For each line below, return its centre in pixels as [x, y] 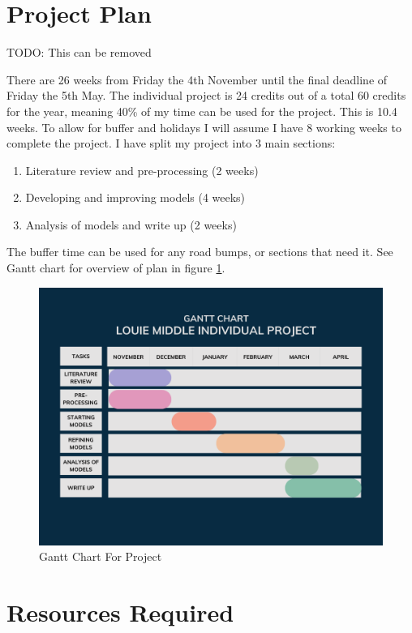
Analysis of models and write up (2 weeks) [131, 224]
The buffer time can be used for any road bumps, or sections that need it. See [200, 252]
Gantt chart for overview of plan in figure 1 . [116, 268]
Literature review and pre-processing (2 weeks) [142, 170]
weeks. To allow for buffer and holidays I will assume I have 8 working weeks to [204, 127]
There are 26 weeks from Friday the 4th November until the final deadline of [197, 79]
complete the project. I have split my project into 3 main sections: [171, 143]
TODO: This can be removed [79, 52]
